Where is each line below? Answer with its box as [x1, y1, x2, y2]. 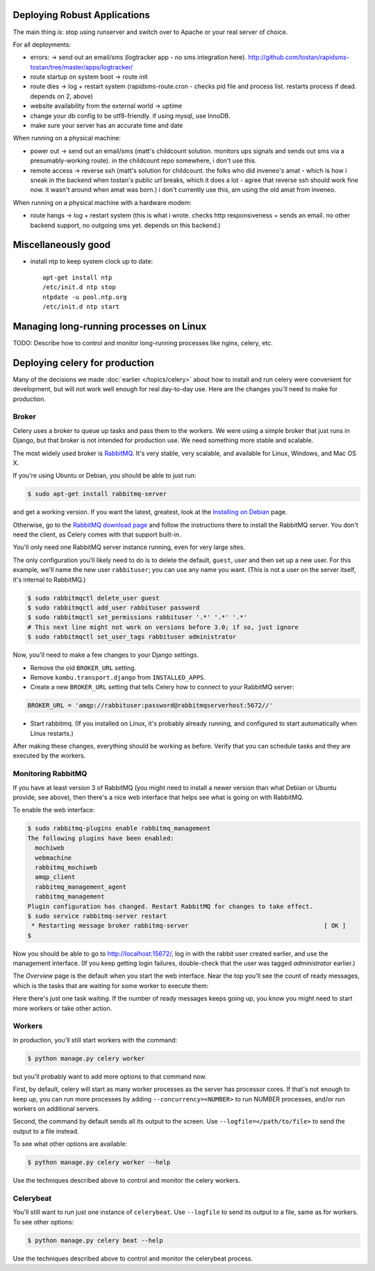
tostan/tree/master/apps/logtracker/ [30, 63, 133, 71]
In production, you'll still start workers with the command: [12, 1035, 178, 1044]
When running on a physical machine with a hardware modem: [12, 198, 192, 206]
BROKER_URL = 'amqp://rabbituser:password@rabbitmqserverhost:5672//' [27, 702, 274, 710]
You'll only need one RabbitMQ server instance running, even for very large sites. [12, 543, 246, 552]
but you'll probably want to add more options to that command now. [12, 1072, 207, 1081]
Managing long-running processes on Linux [12, 320, 207, 332]
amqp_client [35, 873, 76, 881]
